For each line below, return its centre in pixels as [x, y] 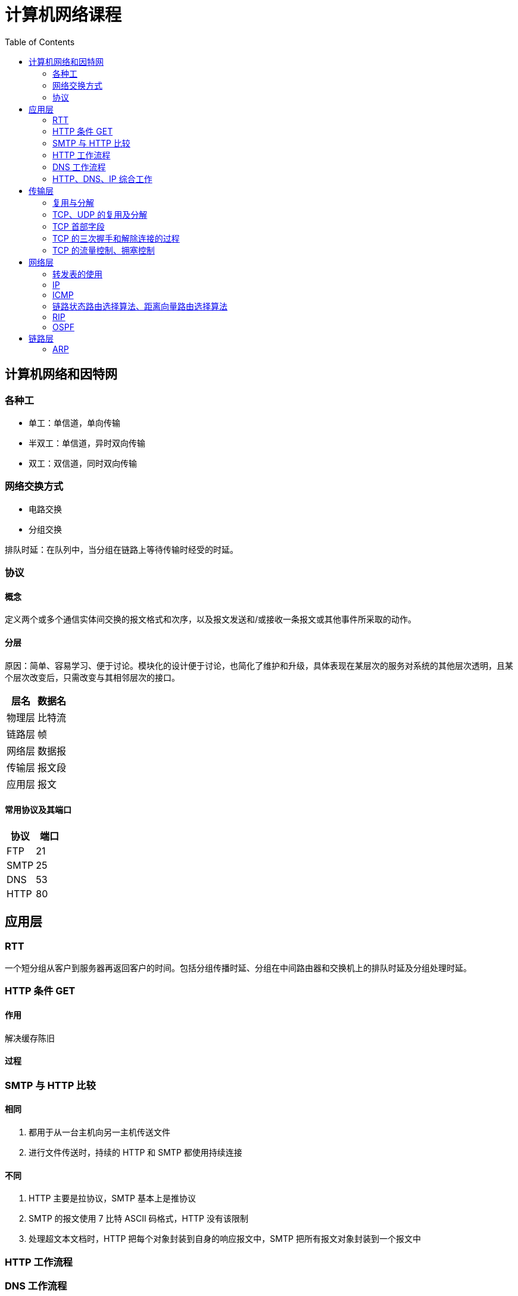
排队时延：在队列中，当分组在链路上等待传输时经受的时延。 [121, 549]
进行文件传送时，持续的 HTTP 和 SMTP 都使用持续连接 [135, 1152]
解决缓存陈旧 [30, 1038]
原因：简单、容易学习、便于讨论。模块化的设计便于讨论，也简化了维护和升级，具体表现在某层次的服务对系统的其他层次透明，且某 [259, 665]
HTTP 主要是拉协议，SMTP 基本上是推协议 [112, 1198]
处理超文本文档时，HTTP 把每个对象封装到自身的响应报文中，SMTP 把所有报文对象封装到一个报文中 [225, 1239]
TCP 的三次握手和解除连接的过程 [116, 238]
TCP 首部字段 [79, 226]
